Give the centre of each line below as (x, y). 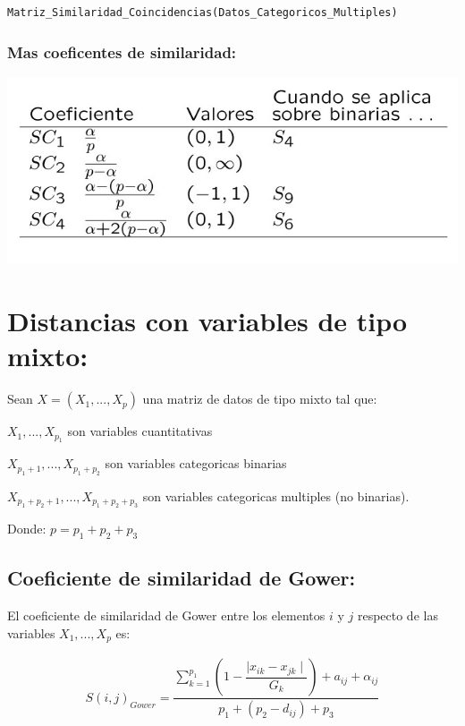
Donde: (27, 529)
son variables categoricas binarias (196, 463)
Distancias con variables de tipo (207, 320)
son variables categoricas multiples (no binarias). (276, 495)
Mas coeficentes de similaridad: (122, 51)
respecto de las (397, 615)
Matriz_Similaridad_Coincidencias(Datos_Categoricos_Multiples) (203, 13)
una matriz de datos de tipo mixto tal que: (260, 399)
